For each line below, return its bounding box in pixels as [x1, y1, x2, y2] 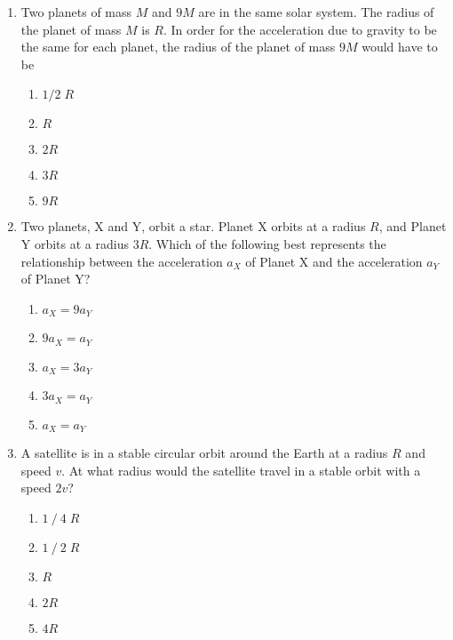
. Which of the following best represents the [148, 234, 386, 252]
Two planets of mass [20, 3, 132, 20]
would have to [362, 37, 438, 56]
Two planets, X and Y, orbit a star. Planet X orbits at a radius [20, 217, 366, 236]
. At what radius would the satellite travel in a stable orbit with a [61, 460, 421, 479]
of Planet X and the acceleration [245, 252, 423, 270]
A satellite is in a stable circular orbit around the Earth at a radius [20, 444, 388, 462]
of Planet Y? [20, 269, 91, 288]
